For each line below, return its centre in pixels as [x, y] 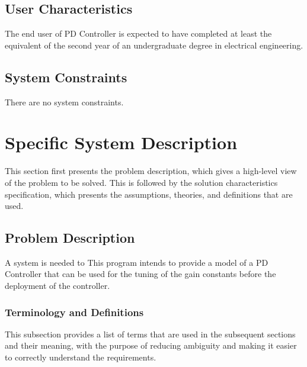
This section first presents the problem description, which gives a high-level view [151, 171]
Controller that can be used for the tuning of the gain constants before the [140, 274]
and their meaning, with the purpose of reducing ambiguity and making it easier [151, 345]
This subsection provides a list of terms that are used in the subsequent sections [150, 334]
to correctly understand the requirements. [81, 357]
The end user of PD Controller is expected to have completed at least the [138, 33]
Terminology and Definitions [74, 312]
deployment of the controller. [57, 286]
